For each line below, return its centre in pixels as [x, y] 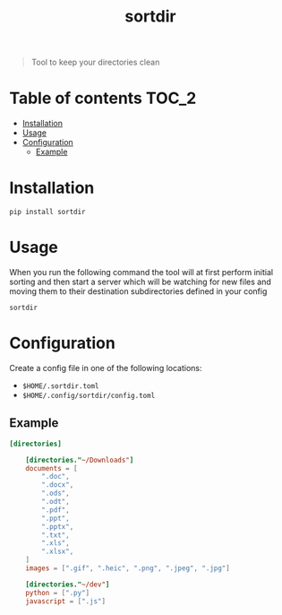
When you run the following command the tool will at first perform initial [141, 272]
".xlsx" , [58, 552]
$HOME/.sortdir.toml [60, 386]
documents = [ [51, 468]
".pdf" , [56, 510]
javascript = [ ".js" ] [65, 601]
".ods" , [56, 494]
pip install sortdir [48, 212]
